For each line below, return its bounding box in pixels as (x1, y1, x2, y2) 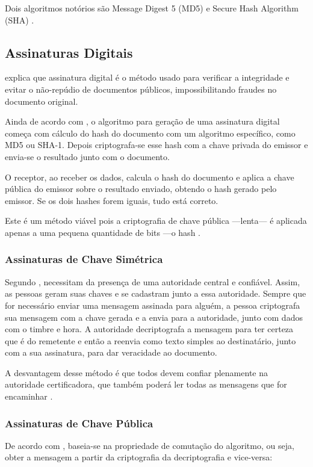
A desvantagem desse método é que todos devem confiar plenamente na (5, 366, 268, 379)
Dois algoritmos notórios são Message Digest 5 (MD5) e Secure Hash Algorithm (5, 2, 299, 14)
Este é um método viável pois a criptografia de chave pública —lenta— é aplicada (5, 214, 307, 227)
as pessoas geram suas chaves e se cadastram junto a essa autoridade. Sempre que (5, 287, 306, 300)
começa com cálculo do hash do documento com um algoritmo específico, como (5, 126, 296, 139)
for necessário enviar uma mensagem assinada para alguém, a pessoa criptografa (5, 298, 300, 311)
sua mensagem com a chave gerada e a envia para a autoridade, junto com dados (5, 311, 303, 323)
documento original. (5, 94, 78, 107)
